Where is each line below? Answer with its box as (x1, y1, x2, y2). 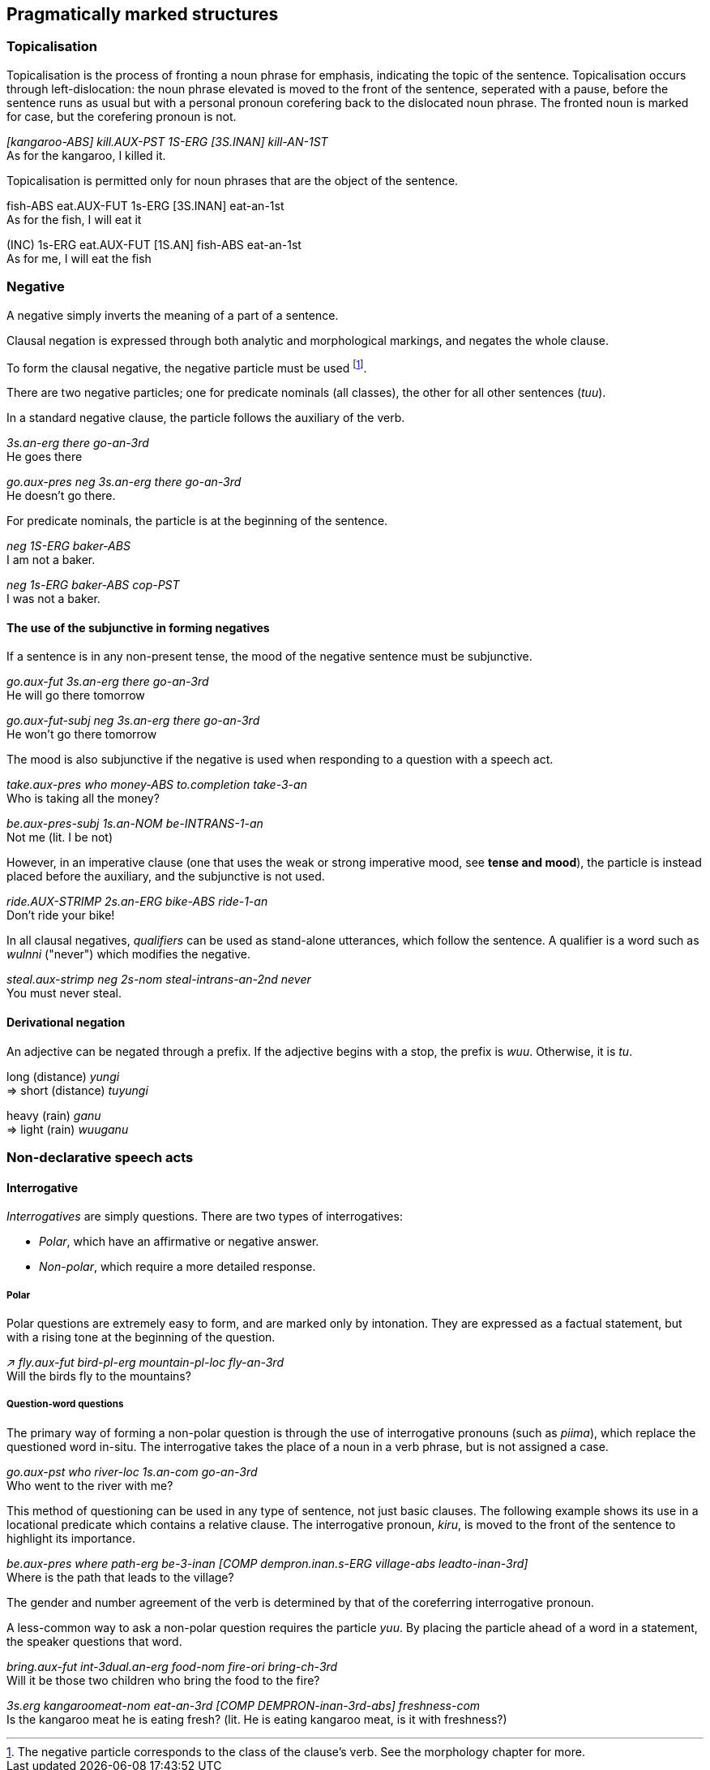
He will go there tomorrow (6, 688, 145, 703)
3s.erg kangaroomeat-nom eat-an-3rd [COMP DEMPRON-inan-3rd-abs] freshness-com (6, 1698, 481, 1712)
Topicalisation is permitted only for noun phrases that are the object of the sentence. (6, 173, 459, 187)
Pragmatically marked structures (6, 4, 279, 24)
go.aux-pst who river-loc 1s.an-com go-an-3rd (6, 1464, 258, 1479)
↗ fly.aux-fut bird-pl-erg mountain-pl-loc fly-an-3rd (6, 1355, 284, 1370)
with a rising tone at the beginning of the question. (6, 1330, 276, 1345)
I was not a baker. (6, 592, 101, 606)
